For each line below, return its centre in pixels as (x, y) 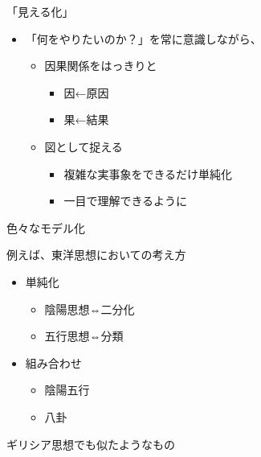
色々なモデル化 (46, 227)
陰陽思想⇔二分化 (90, 309)
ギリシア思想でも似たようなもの (91, 444)
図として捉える (84, 146)
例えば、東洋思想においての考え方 (96, 255)
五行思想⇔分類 (84, 336)
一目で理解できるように (126, 201)
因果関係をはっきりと (101, 66)
